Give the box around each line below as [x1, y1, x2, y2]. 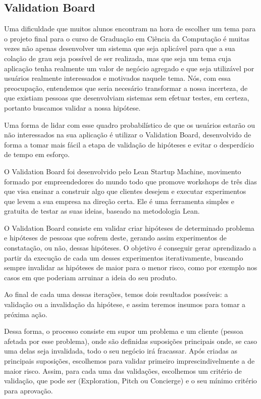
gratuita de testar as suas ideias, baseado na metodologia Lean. [4, 206, 200, 216]
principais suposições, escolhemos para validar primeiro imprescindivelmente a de [4, 356, 255, 366]
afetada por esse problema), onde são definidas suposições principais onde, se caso [4, 335, 257, 346]
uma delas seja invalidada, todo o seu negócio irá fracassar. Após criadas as [4, 345, 237, 356]
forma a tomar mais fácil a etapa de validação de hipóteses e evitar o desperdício [4, 139, 254, 149]
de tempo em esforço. [4, 149, 70, 160]
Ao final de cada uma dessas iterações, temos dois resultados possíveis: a [4, 289, 228, 300]
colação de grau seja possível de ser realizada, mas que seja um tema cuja [4, 53, 231, 63]
